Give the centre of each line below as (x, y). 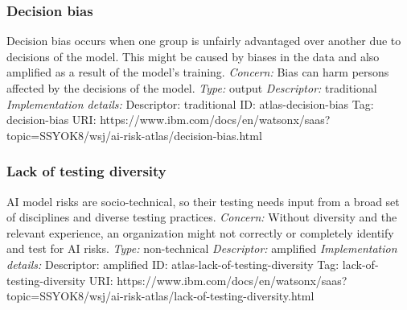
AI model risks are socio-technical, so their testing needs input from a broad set (203, 201)
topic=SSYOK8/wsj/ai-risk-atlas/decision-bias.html (134, 135)
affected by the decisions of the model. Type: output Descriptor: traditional (192, 88)
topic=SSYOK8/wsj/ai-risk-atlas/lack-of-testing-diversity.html (160, 296)
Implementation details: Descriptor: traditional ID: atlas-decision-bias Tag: (190, 103)
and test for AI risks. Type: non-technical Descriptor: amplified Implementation (202, 248)
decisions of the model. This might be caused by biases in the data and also (193, 56)
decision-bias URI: (51, 120)
